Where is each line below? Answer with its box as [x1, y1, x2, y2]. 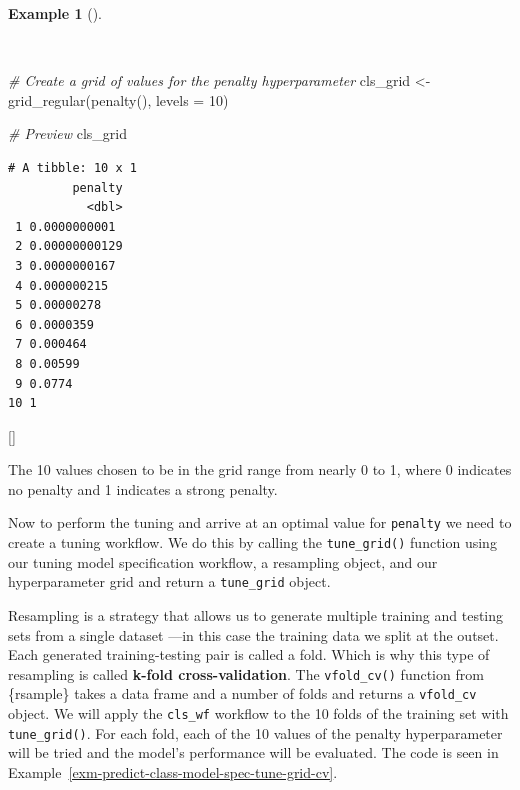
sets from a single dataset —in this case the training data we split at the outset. [8, 624, 499, 645]
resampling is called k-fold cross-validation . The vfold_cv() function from [8, 663, 484, 684]
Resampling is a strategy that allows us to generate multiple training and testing [8, 605, 504, 626]
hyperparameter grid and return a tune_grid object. [8, 571, 331, 592]
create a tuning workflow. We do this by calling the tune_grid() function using [8, 532, 497, 553]
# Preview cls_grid [8, 123, 128, 144]
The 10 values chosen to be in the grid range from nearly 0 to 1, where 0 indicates [8, 459, 512, 480]
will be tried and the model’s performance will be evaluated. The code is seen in [8, 742, 499, 763]
